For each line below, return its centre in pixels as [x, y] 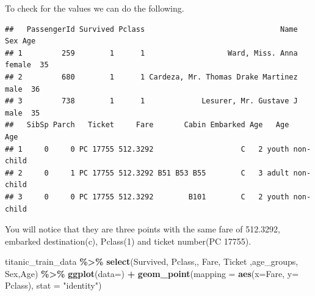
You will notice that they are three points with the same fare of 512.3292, [143, 229]
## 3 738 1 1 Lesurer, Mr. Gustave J [151, 101]
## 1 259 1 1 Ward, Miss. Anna [151, 53]
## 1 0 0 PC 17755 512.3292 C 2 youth [147, 149]
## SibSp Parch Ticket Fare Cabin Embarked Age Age [147, 125]
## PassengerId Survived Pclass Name [151, 29]
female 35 [27, 65]
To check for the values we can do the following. [95, 8]
